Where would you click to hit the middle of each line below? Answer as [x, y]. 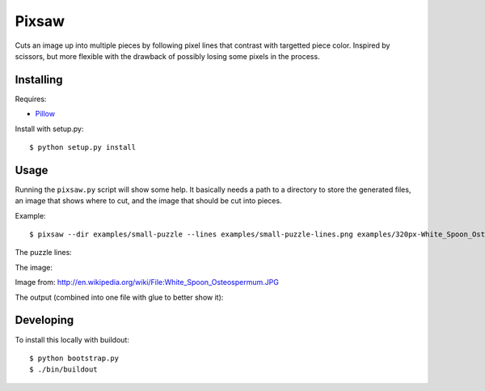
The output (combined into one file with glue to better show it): [119, 297]
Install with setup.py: [49, 129]
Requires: [31, 99]
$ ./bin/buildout [63, 370]
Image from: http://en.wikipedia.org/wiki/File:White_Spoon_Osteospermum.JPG [147, 283]
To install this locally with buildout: [72, 339]
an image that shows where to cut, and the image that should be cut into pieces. [148, 201]
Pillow [45, 114]
